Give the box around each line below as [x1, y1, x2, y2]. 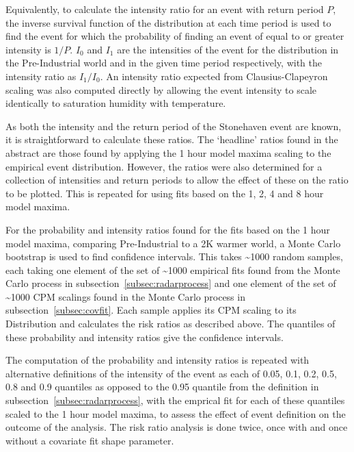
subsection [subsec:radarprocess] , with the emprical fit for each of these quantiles [5, 393, 345, 407]
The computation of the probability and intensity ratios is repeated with [5, 353, 310, 367]
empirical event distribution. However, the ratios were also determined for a [5, 159, 323, 173]
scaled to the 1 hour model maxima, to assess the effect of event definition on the [5, 406, 346, 420]
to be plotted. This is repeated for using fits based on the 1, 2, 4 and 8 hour [5, 186, 324, 200]
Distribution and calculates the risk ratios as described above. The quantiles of [5, 316, 336, 331]
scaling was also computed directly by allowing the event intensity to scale [5, 82, 316, 97]
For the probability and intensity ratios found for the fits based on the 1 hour [5, 222, 330, 236]
